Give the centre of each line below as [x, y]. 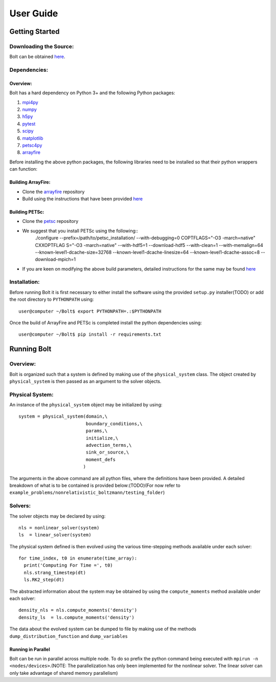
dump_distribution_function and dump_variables [68, 636]
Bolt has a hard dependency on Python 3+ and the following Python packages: [92, 93]
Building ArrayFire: [30, 182]
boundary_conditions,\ [114, 423]
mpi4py [30, 102]
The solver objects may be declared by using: [57, 516]
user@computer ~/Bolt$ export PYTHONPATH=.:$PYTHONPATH [90, 311]
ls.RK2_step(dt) [44, 580]
